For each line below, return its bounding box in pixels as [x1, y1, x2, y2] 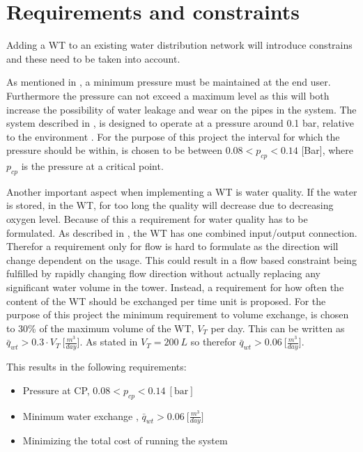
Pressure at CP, [22, 382, 90, 397]
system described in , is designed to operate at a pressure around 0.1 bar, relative [6, 116, 354, 130]
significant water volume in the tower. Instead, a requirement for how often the [6, 280, 344, 295]
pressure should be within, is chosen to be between [6, 143, 223, 157]
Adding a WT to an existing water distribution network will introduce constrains [6, 38, 353, 52]
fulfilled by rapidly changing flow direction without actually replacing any [6, 266, 320, 281]
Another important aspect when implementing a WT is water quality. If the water [6, 184, 357, 198]
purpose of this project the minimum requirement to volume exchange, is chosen [6, 307, 349, 322]
